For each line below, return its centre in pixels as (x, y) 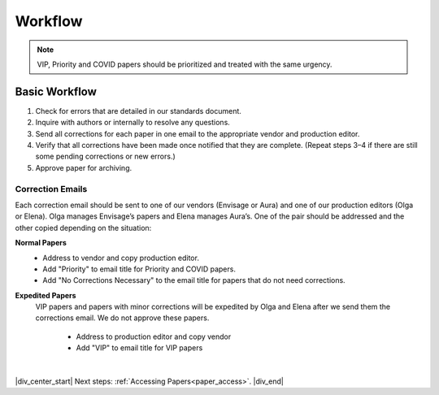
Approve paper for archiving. (84, 167)
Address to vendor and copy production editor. (121, 258)
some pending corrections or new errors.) (106, 156)
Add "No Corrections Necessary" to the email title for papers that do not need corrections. (194, 280)
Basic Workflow (56, 91)
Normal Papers (41, 243)
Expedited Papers (46, 295)
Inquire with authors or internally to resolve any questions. (133, 123)
